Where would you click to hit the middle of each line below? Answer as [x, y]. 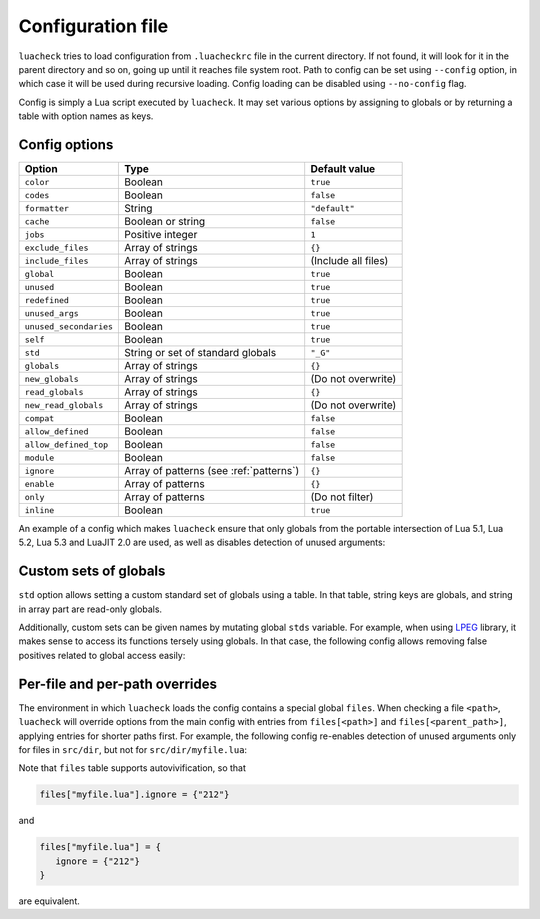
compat [39, 418]
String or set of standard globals [200, 353]
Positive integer [161, 235]
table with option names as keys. [86, 116]
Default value [343, 169]
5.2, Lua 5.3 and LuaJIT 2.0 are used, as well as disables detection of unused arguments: [202, 542]
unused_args [51, 313]
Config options [66, 144]
